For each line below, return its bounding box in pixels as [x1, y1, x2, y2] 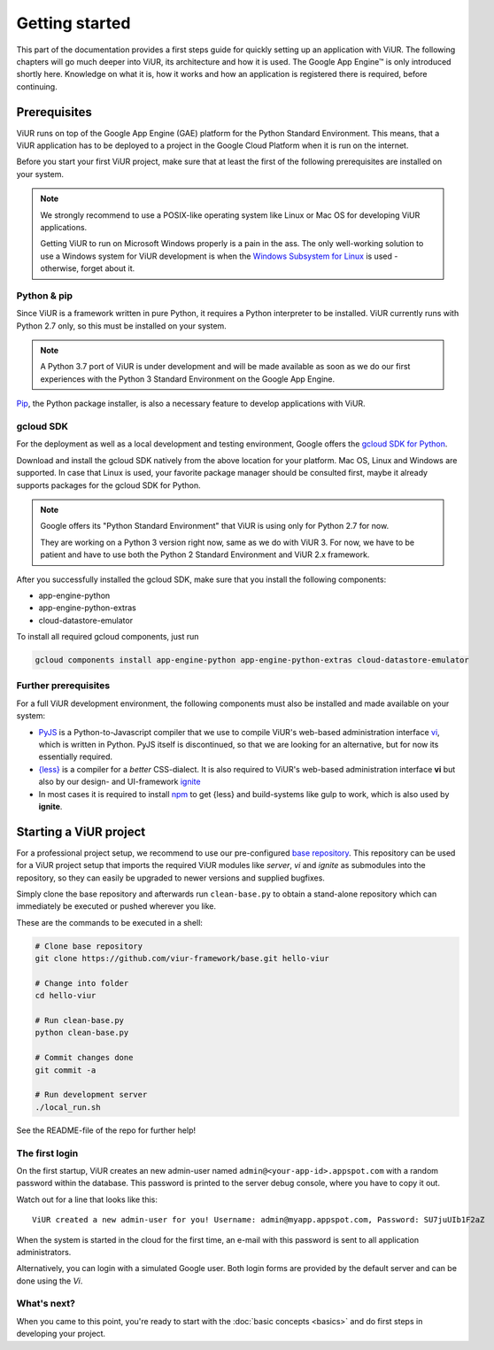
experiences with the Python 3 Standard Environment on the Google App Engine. [40, 373, 336, 384]
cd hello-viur [35, 990, 96, 1001]
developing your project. [16, 1329, 106, 1339]
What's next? [16, 1298, 75, 1310]
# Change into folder [35, 978, 129, 988]
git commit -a [35, 1065, 96, 1075]
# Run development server [35, 1090, 148, 1100]
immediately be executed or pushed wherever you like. [16, 901, 217, 912]
